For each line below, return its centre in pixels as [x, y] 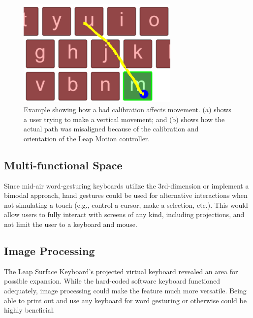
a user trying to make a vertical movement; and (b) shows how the [124, 119]
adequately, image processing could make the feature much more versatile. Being [125, 290]
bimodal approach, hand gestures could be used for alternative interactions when [126, 195]
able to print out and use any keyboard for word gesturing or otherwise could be [125, 300]
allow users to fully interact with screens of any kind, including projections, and [124, 214]
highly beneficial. [30, 310]
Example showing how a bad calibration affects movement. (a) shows [127, 110]
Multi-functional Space [63, 165]
